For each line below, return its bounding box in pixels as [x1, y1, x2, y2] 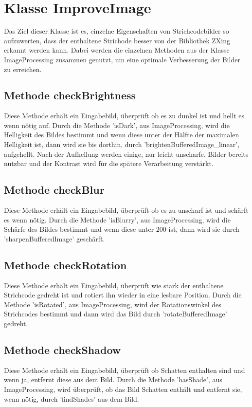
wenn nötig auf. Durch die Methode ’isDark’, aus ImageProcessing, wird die [4, 120, 230, 130]
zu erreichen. [4, 64, 42, 74]
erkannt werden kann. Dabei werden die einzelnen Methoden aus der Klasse [4, 45, 230, 55]
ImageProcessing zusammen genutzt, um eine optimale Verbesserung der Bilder [4, 54, 240, 64]
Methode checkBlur [4, 182, 105, 197]
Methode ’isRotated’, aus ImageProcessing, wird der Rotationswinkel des [4, 299, 221, 309]
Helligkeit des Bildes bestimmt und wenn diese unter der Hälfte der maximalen [4, 129, 239, 140]
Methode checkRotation [4, 257, 127, 272]
